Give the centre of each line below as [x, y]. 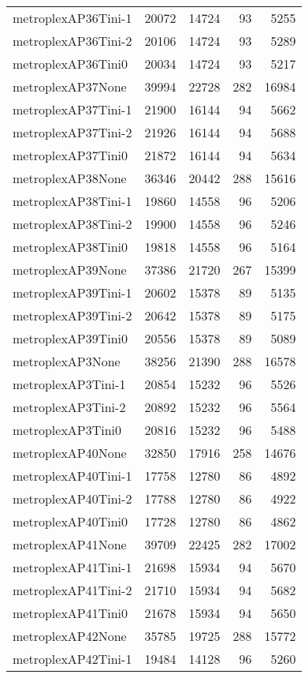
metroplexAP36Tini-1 [72, 18]
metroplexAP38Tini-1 [72, 201]
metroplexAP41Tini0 [71, 613]
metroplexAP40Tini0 [71, 521]
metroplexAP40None [70, 453]
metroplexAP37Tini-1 [72, 109]
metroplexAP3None [67, 361]
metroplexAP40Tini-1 [72, 476]
